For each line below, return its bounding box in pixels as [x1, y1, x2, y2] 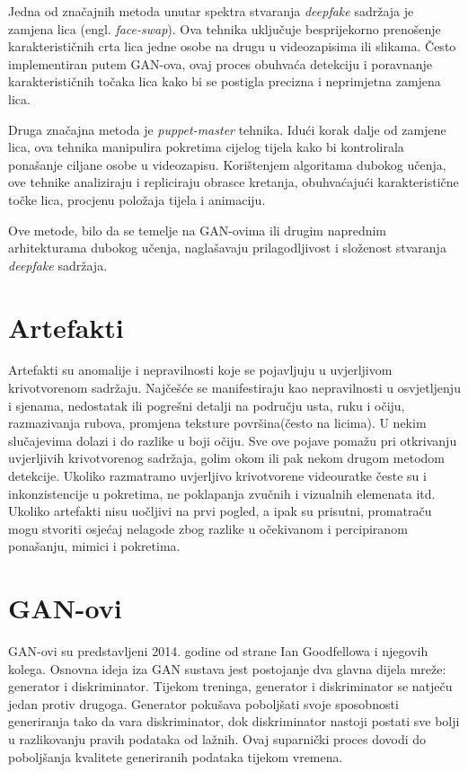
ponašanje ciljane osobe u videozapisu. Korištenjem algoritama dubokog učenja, [8, 155, 446, 173]
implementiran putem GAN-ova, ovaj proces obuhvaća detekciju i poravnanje [8, 54, 433, 73]
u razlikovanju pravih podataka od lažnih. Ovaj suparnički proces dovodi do [8, 730, 427, 749]
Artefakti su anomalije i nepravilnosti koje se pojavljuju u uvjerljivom [8, 360, 393, 379]
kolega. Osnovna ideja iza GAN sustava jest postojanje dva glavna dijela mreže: [8, 659, 446, 678]
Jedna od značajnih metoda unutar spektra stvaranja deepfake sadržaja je [8, 2, 414, 20]
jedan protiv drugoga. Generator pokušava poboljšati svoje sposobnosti [8, 694, 399, 713]
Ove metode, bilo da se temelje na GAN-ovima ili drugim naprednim [8, 220, 387, 239]
